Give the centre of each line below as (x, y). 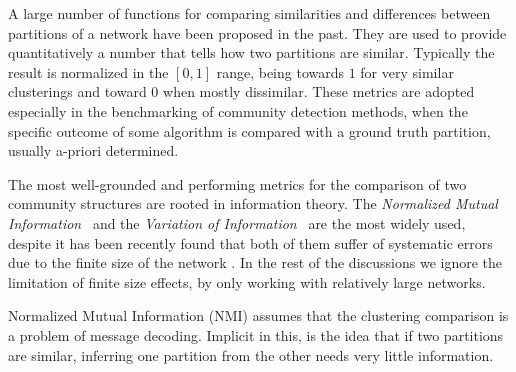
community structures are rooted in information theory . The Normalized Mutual (253, 203)
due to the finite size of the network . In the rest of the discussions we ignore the (255, 262)
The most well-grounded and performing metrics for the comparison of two (237, 183)
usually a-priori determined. (93, 150)
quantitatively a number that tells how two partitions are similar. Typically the (251, 52)
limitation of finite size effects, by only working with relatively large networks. (247, 281)
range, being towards (280, 71)
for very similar (407, 71)
